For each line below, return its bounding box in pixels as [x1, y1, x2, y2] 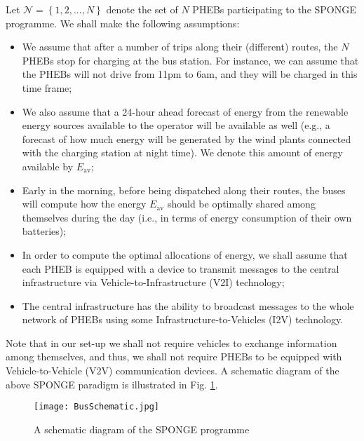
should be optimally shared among [167, 196, 316, 211]
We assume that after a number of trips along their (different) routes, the [22, 39, 338, 54]
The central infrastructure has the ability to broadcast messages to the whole [22, 298, 354, 313]
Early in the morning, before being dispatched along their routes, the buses [22, 182, 346, 197]
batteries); [22, 224, 67, 238]
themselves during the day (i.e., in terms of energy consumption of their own [22, 210, 352, 224]
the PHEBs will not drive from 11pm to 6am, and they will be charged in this [22, 67, 358, 81]
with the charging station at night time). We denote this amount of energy [22, 145, 343, 160]
